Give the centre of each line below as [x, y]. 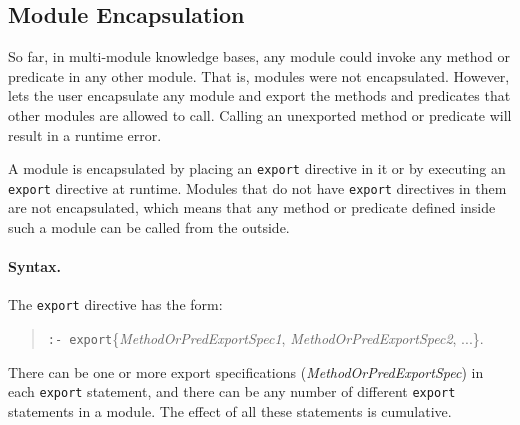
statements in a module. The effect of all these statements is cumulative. [230, 411]
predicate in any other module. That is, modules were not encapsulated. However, [259, 75]
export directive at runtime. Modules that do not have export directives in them [257, 187]
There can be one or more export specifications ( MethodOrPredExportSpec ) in [246, 371]
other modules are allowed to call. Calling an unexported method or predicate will [260, 114]
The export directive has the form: [115, 304]
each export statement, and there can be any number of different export [232, 391]
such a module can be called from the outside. [149, 227]
